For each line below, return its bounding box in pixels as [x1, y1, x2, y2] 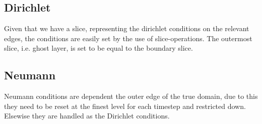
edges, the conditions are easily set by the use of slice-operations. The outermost [4, 33, 252, 43]
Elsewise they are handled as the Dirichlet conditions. [4, 110, 170, 121]
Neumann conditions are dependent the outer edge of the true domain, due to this [4, 91, 258, 101]
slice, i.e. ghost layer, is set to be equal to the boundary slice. [4, 43, 193, 53]
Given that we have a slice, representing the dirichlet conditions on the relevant [4, 23, 249, 34]
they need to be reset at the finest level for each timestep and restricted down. [4, 100, 246, 111]
